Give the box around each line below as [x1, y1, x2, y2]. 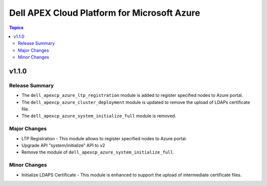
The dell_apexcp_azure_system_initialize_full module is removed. [21, 113, 177, 119]
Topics [9, 25, 24, 31]
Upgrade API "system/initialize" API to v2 [21, 142, 105, 148]
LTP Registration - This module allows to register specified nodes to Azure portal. [21, 135, 187, 141]
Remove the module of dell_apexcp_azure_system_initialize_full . [21, 149, 175, 155]
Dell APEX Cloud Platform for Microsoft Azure [9, 7, 200, 18]
